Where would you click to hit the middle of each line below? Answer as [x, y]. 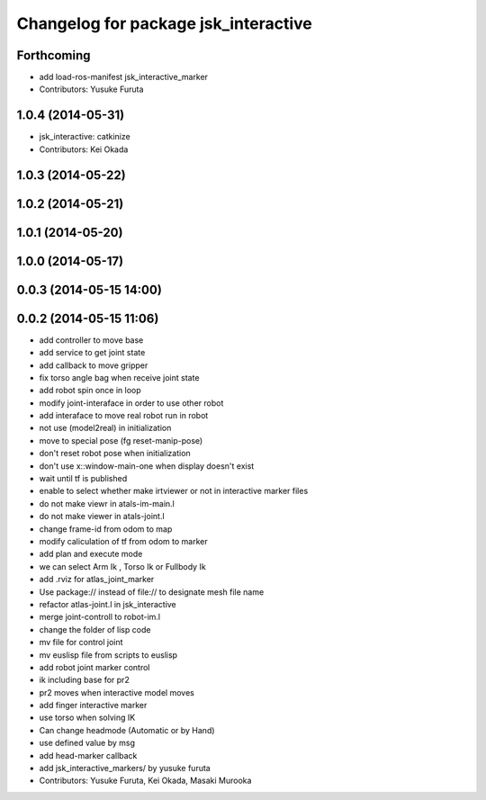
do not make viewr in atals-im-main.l [107, 503]
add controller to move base [91, 340]
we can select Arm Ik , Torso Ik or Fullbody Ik [122, 566]
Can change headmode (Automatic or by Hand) [127, 730]
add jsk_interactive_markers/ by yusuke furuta [125, 769]
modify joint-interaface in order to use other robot [131, 403]
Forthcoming [54, 55]
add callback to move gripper [94, 365]
